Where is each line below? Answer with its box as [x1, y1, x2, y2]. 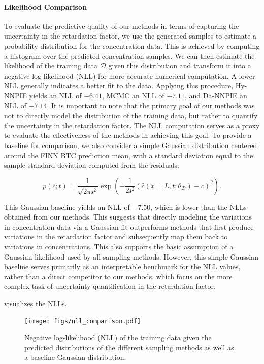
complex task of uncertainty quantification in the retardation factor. [4, 281, 216, 292]
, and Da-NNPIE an [185, 90, 247, 100]
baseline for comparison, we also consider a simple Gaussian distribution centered [4, 139, 257, 150]
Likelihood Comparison [4, 1, 87, 12]
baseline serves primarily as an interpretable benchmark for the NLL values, [4, 261, 241, 272]
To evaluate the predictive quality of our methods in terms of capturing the [4, 20, 239, 31]
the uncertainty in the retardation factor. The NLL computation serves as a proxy [4, 120, 260, 130]
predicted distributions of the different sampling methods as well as [24, 342, 234, 352]
